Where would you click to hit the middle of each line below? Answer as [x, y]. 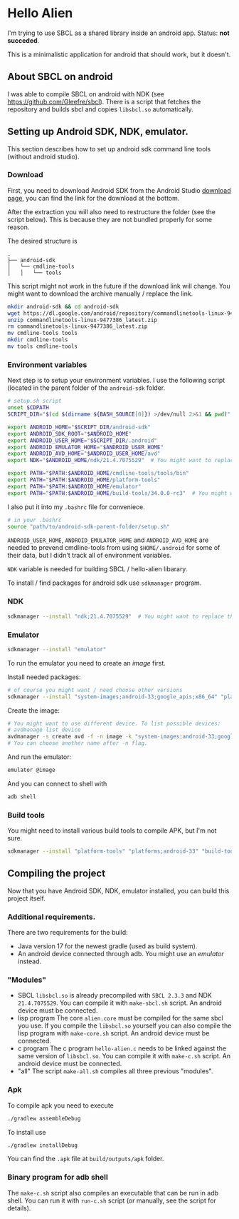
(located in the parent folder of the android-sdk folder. [86, 388]
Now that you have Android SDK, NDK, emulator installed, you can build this [118, 891]
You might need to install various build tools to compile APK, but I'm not [112, 831]
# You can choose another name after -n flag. [78, 743]
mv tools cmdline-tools [43, 347]
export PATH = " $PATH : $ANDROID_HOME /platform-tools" [84, 480]
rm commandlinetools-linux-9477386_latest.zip [78, 326]
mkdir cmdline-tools [38, 340]
